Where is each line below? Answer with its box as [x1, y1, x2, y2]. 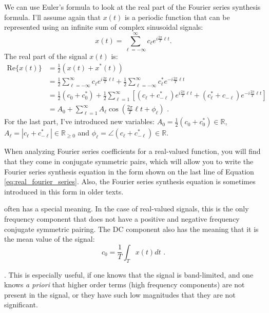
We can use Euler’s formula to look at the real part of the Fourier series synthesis [4, 2, 261, 12]
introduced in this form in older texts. [4, 186, 124, 197]
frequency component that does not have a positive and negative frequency [4, 213, 240, 224]
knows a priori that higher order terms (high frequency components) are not [4, 279, 245, 290]
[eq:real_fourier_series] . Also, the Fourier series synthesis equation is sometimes [4, 176, 256, 187]
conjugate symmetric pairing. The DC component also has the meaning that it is [4, 223, 259, 234]
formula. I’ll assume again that [4, 11, 101, 22]
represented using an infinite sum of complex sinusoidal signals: [4, 22, 203, 32]
